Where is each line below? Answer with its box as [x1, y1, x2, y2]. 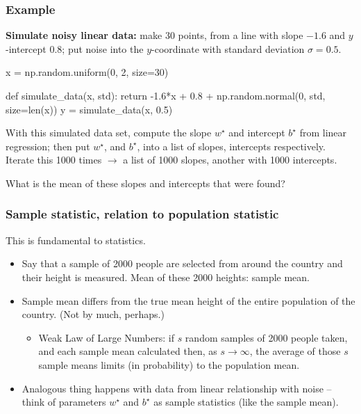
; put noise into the [62, 41, 144, 56]
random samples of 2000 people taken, [185, 330, 348, 344]
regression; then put [6, 138, 90, 153]
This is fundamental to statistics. [6, 232, 146, 247]
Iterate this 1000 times [6, 152, 102, 167]
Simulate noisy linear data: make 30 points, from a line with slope [6, 28, 303, 42]
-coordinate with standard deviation [151, 41, 305, 56]
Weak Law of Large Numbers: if [38, 330, 174, 344]
